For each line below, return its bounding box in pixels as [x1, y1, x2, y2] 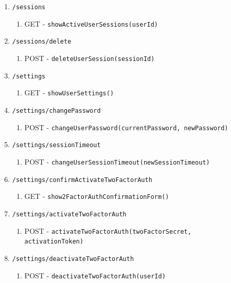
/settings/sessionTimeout [12, 141, 101, 149]
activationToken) [24, 238, 84, 246]
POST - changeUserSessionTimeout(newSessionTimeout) [24, 156, 210, 167]
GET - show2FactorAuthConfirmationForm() [24, 191, 169, 201]
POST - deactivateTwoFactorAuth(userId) [24, 270, 166, 280]
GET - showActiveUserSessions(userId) [24, 18, 158, 29]
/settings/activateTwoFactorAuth [12, 210, 127, 218]
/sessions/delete [12, 38, 72, 46]
